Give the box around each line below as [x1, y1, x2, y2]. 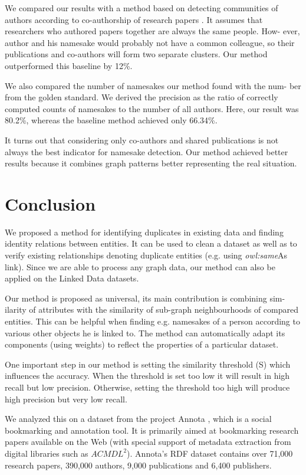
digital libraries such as [5, 447, 88, 459]
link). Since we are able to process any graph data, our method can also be [5, 260, 275, 273]
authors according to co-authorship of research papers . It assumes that [5, 13, 263, 25]
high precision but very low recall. [5, 392, 127, 405]
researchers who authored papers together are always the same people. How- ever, [5, 25, 300, 37]
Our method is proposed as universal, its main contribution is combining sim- [5, 291, 285, 304]
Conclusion [5, 191, 96, 215]
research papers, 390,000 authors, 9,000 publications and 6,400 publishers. [5, 458, 272, 471]
